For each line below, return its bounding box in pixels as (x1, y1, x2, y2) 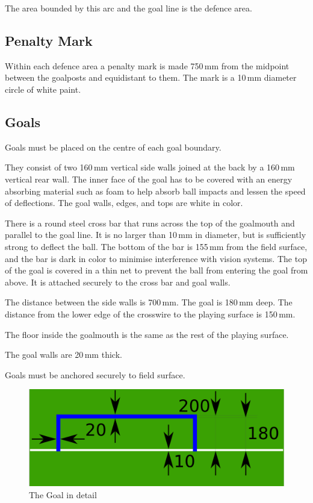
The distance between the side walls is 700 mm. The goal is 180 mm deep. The (5, 296, 293, 308)
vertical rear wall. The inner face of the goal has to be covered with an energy (5, 172, 293, 185)
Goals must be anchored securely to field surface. (5, 368, 185, 381)
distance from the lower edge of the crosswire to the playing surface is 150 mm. (5, 307, 296, 320)
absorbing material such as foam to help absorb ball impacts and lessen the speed (5, 184, 306, 197)
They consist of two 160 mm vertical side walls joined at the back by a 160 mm (5, 161, 295, 173)
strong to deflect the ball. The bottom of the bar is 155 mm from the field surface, (5, 240, 308, 252)
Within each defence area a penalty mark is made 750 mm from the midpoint (5, 59, 290, 72)
